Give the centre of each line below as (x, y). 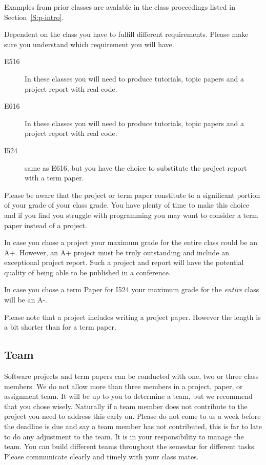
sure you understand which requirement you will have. (89, 44)
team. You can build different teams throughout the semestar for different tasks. (130, 446)
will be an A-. (26, 300)
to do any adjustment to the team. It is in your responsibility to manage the (124, 436)
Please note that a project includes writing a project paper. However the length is (132, 317)
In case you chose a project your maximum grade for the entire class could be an (131, 242)
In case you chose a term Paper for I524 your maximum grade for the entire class (132, 289)
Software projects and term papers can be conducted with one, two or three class (131, 376)
